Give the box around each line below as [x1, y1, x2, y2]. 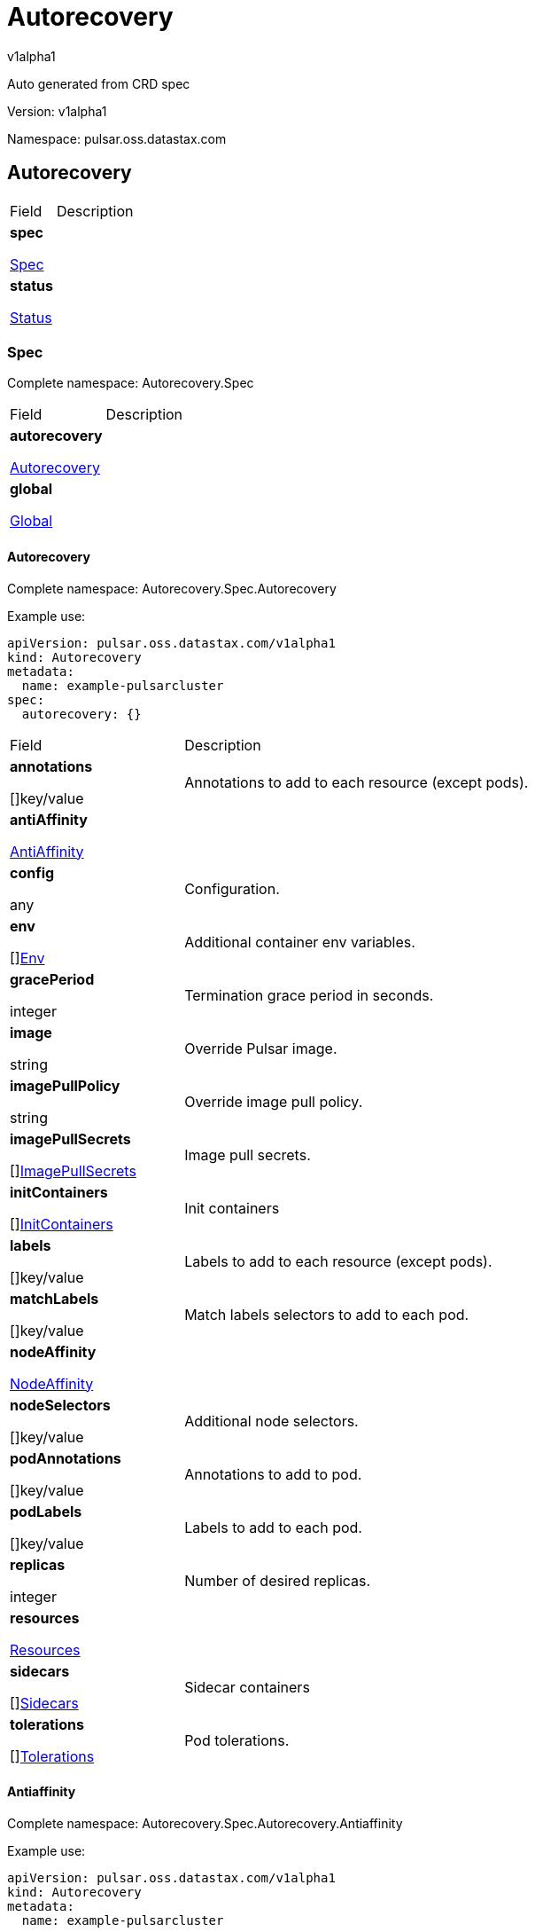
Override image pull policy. [184, 1092, 363, 1111]
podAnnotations [10, 1449, 121, 1467]
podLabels [10, 1502, 82, 1520]
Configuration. [184, 879, 280, 898]
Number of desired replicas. [184, 1571, 371, 1590]
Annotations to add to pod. [184, 1465, 362, 1483]
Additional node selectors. [184, 1411, 359, 1430]
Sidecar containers [184, 1677, 310, 1696]
